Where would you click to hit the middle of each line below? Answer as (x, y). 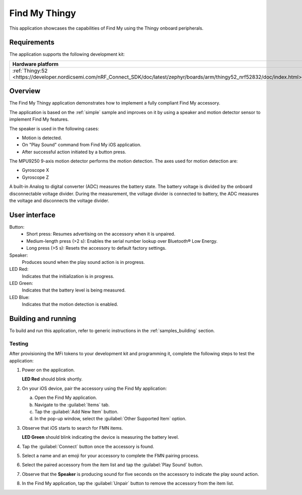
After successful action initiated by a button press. (74, 152)
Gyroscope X (35, 170)
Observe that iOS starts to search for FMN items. (72, 428)
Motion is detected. (42, 138)
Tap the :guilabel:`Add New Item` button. (77, 412)
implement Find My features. (39, 119)
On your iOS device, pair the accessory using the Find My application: (94, 388)
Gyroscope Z (35, 177)
